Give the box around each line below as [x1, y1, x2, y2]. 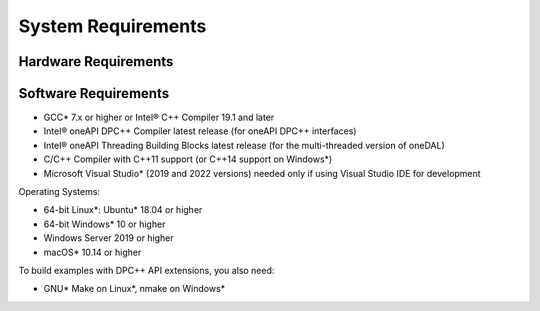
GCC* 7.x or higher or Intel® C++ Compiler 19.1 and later [43, 111, 275, 124]
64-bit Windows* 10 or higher [43, 218, 166, 230]
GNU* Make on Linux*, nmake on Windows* [43, 283, 226, 295]
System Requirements [18, 15, 207, 37]
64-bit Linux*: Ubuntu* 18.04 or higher [43, 204, 203, 216]
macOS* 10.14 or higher [43, 246, 142, 258]
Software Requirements [18, 85, 170, 102]
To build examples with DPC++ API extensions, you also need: [18, 264, 275, 276]
